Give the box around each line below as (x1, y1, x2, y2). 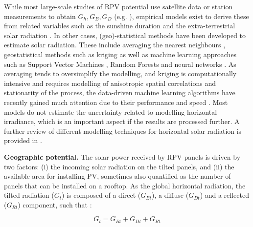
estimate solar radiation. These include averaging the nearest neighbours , (4, 40, 226, 50)
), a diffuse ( (152, 190, 189, 200)
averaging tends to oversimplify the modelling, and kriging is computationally (4, 68, 237, 79)
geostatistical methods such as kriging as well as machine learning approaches (4, 49, 237, 59)
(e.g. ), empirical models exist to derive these (114, 11, 249, 21)
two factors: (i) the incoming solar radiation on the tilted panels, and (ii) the (4, 161, 234, 171)
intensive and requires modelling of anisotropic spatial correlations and (4, 78, 216, 88)
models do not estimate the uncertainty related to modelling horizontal (4, 106, 217, 117)
